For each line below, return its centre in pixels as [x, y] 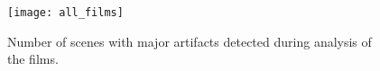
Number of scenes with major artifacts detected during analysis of [190, 41]
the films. [33, 59]
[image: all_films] [65, 13]
